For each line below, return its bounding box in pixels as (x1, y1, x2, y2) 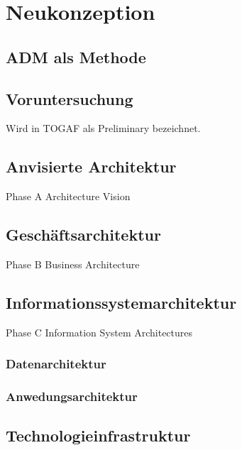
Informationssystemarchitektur (6, 291, 237, 313)
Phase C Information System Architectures (6, 324, 193, 339)
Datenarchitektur (6, 355, 106, 373)
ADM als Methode (6, 45, 146, 67)
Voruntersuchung (6, 87, 133, 109)
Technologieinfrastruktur (6, 424, 191, 446)
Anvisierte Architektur (6, 155, 177, 177)
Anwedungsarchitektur (6, 388, 138, 405)
